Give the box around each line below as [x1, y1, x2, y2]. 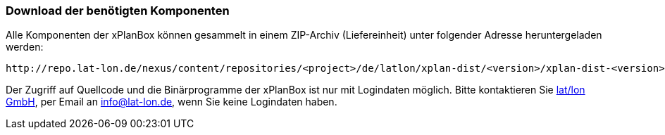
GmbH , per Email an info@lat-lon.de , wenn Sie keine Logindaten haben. [6, 96, 337, 108]
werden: [6, 41, 44, 53]
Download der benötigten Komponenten [6, 4, 230, 18]
